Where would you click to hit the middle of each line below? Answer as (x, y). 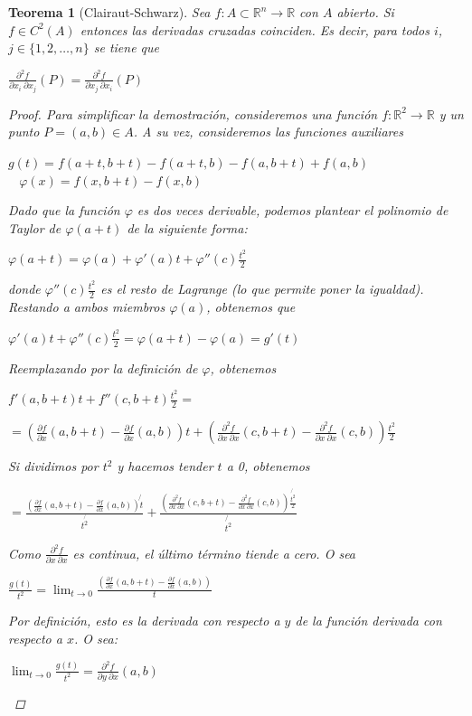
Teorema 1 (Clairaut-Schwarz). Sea (109, 12)
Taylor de (35, 227)
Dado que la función (64, 210)
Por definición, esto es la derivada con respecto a (144, 621)
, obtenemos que (251, 307)
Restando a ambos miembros (87, 307)
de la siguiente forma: (187, 227)
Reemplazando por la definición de (103, 367)
